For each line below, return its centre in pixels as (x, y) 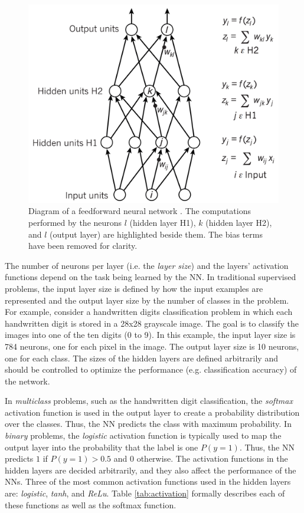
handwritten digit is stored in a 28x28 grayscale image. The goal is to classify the (152, 323)
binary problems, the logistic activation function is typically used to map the (143, 435)
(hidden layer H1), (163, 222)
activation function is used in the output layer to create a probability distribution (152, 412)
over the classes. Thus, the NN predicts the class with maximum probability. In (148, 424)
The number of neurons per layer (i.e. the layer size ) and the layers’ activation (147, 265)
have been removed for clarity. (83, 246)
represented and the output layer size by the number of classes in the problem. (147, 300)
